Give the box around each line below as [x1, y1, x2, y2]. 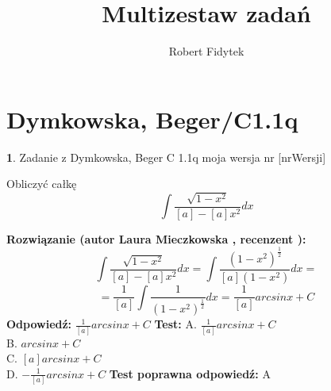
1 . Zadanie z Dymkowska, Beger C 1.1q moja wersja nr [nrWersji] [6, 148, 326, 165]
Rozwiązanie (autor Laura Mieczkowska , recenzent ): [6, 230, 306, 247]
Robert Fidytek [168, 43, 244, 59]
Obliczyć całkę [6, 175, 77, 192]
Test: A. [154, 316, 197, 332]
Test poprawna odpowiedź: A [109, 365, 271, 381]
